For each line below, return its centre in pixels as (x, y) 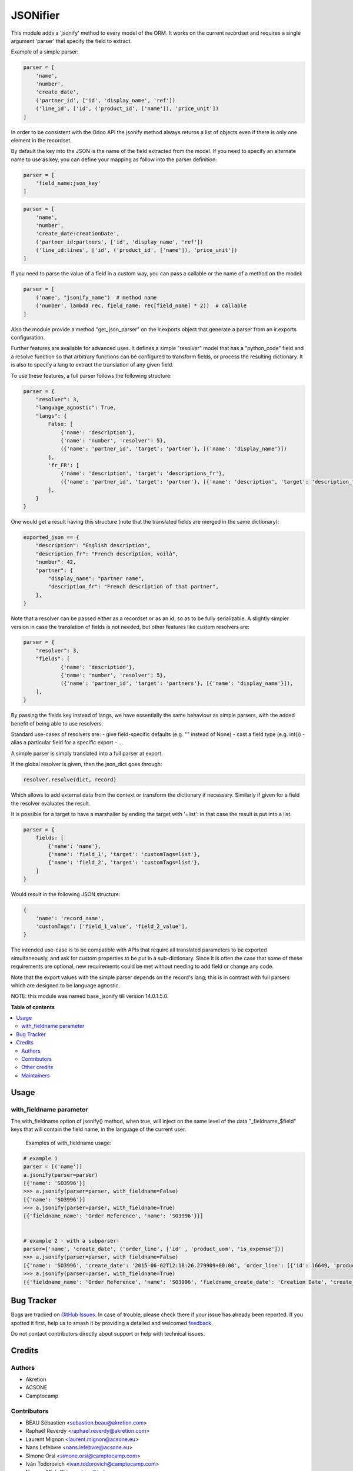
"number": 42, (56, 562)
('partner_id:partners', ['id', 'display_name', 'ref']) (119, 242)
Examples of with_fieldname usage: (69, 1143)
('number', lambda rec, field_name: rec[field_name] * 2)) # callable (141, 306)
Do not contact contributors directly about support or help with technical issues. (108, 1333)
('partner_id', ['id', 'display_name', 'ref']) (106, 100)
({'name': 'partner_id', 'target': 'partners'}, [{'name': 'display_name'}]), (177, 683)
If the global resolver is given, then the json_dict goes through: (86, 764)
